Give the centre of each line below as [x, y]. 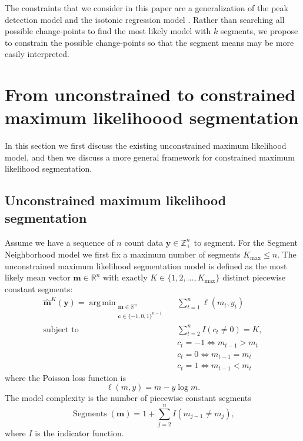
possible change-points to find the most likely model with [108, 31]
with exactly [125, 277]
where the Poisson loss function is [65, 377]
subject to [61, 330]
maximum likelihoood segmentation [152, 117]
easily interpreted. [37, 54]
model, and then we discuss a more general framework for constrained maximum [150, 157]
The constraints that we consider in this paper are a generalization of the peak [146, 8]
